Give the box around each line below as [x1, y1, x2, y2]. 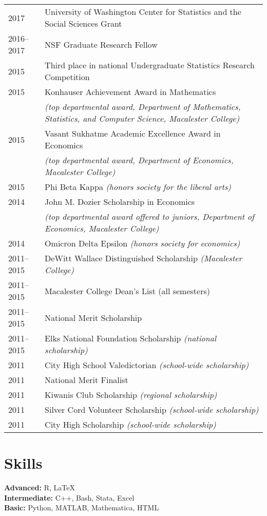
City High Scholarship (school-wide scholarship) [45, 418, 216, 430]
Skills [4, 452, 43, 473]
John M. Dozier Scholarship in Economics [45, 196, 195, 207]
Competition [45, 71, 90, 83]
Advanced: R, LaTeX [4, 482, 75, 493]
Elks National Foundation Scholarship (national [45, 332, 217, 344]
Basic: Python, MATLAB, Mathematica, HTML [4, 502, 159, 513]
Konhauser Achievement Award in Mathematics [45, 86, 216, 98]
